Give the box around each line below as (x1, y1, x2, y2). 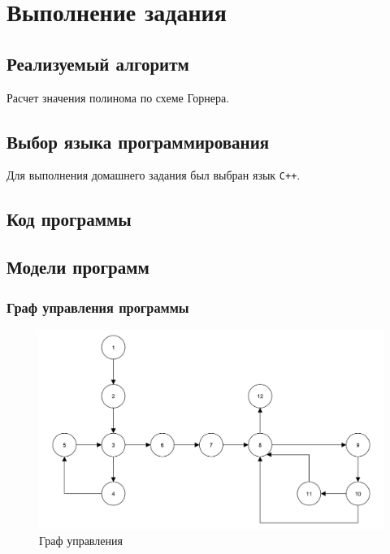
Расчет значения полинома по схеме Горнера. (6, 89, 230, 106)
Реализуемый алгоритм (6, 50, 189, 76)
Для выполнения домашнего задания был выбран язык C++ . (6, 167, 301, 184)
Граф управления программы (6, 296, 189, 317)
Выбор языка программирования (6, 128, 270, 154)
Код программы (6, 206, 132, 232)
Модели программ (6, 254, 149, 279)
